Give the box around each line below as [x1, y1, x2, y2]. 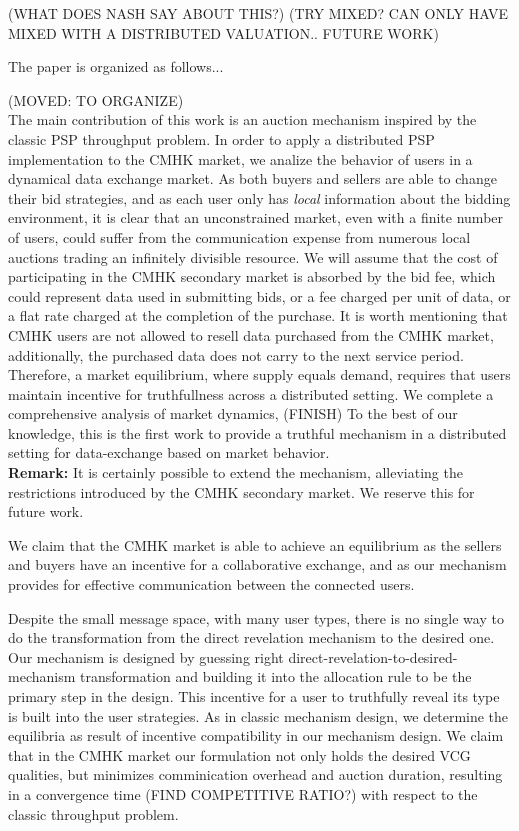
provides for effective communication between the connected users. [8, 574, 415, 595]
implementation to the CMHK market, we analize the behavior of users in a [8, 148, 473, 169]
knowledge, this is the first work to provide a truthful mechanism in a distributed [8, 422, 507, 443]
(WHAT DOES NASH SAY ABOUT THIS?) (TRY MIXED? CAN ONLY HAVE [8, 3, 509, 23]
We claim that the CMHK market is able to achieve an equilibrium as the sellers [8, 534, 502, 555]
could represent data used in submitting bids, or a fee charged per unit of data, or [8, 285, 511, 306]
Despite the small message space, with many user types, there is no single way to [8, 607, 504, 628]
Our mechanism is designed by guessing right [8, 646, 284, 667]
